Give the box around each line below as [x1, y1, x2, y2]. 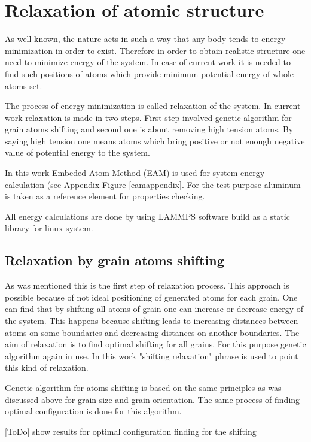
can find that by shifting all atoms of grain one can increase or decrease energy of [5, 302, 304, 315]
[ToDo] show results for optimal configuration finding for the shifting [5, 425, 257, 437]
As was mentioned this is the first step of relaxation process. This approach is [5, 279, 289, 292]
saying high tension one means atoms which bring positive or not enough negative [5, 134, 305, 147]
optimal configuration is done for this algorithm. [5, 405, 182, 417]
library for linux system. [5, 222, 93, 234]
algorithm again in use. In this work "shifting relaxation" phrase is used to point [5, 349, 298, 362]
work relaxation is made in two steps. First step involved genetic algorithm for [5, 111, 292, 123]
